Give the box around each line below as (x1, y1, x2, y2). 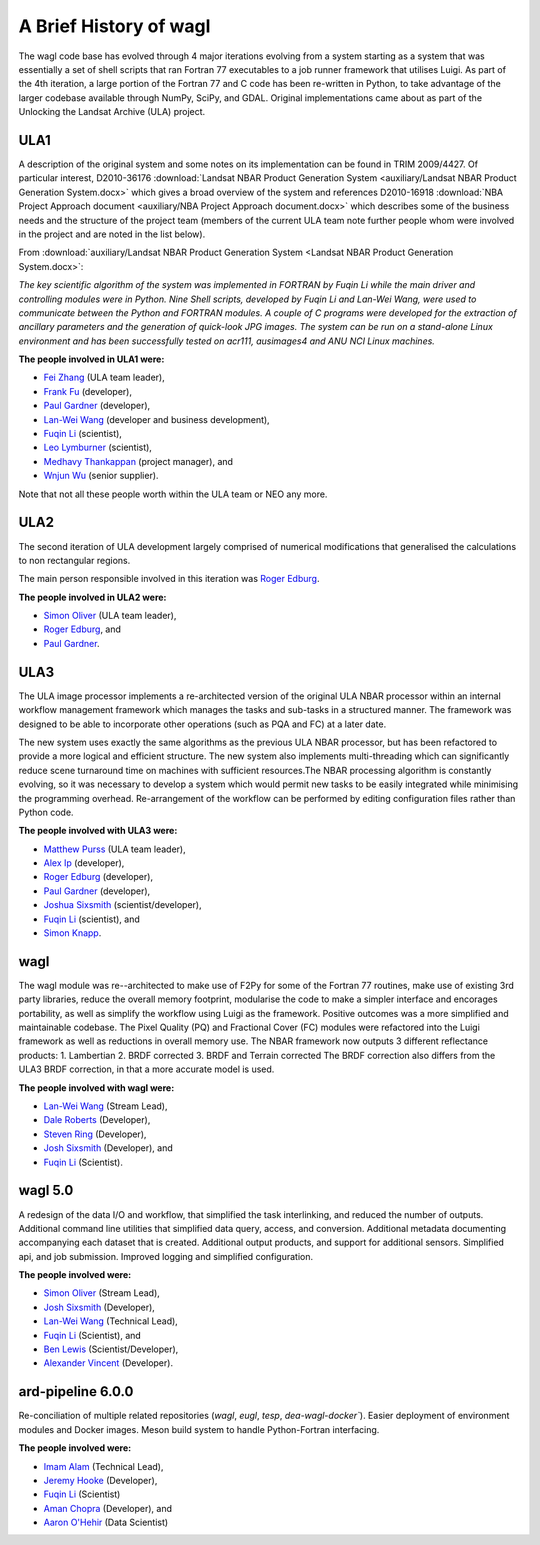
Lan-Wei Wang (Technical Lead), (43, 1315, 179, 1327)
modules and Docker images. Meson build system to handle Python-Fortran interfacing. (18, 1423, 380, 1435)
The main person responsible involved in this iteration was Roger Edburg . (18, 573, 320, 585)
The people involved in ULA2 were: (18, 591, 167, 603)
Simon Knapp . (43, 927, 102, 939)
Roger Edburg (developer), (43, 871, 154, 883)
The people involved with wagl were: (18, 1081, 175, 1094)
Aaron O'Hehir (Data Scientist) (43, 1516, 169, 1529)
